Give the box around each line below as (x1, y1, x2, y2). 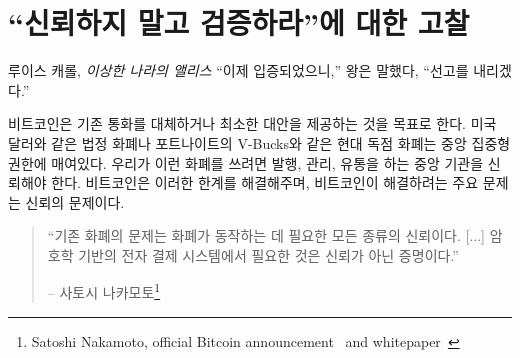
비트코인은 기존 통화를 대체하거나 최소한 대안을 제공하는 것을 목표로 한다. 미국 (8, 113, 497, 134)
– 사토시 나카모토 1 (47, 279, 161, 303)
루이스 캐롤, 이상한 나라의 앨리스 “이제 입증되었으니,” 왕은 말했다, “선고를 (8, 60, 469, 81)
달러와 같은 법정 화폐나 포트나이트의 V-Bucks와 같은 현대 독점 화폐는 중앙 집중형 (8, 132, 511, 153)
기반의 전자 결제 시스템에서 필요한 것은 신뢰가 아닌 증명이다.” (78, 244, 459, 265)
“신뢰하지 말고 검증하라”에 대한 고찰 (8, 2, 470, 43)
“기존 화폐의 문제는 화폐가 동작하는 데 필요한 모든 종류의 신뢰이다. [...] (47, 225, 486, 246)
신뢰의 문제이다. (25, 191, 125, 212)
